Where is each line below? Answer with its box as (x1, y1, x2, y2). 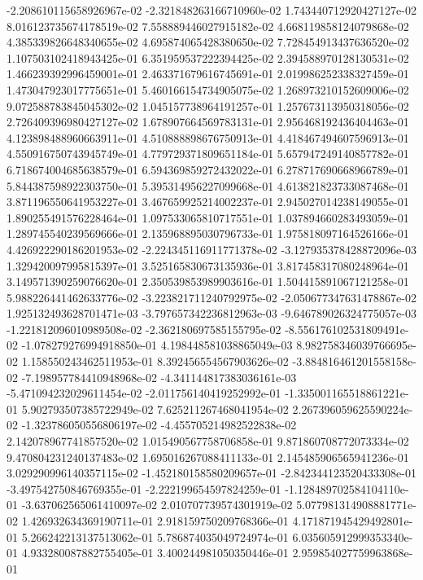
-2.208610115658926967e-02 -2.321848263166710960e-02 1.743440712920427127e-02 (7, 2, 416, 18)
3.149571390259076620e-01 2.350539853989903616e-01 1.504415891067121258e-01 (7, 273, 409, 290)
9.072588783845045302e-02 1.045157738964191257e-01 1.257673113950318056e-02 (7, 97, 409, 114)
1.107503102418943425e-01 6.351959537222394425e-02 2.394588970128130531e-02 (7, 49, 409, 66)
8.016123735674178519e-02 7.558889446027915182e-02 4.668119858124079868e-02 (7, 17, 409, 34)
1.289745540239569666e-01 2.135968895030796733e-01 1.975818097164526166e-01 (7, 225, 409, 242)
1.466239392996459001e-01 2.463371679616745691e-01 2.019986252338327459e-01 (7, 65, 409, 82)
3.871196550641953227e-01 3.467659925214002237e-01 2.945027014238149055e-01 (7, 193, 409, 210)
